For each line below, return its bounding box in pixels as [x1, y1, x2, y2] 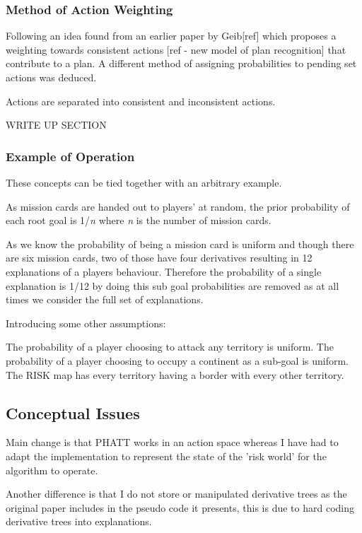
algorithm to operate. [6, 462, 98, 477]
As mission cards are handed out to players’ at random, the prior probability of [6, 199, 350, 213]
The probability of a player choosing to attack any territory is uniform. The [6, 339, 334, 354]
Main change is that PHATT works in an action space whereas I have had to [6, 435, 339, 450]
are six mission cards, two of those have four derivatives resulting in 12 [6, 250, 313, 265]
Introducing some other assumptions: [6, 315, 166, 330]
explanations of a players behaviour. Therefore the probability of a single [6, 264, 322, 279]
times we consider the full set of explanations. [6, 292, 204, 307]
